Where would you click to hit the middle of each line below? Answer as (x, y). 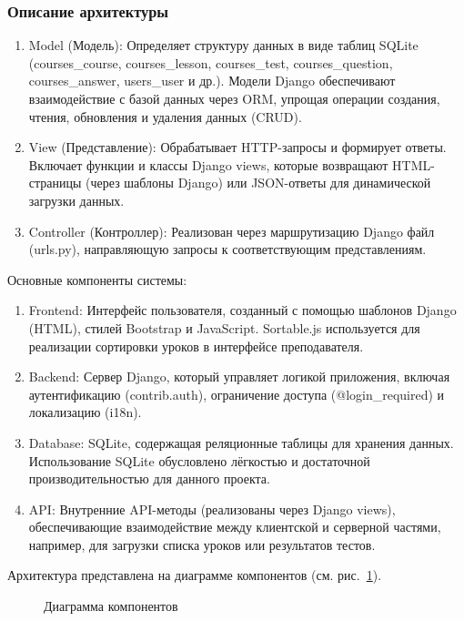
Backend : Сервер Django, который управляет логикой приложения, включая (239, 377)
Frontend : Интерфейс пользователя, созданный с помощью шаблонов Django (242, 310)
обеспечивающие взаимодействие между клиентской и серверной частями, (235, 527)
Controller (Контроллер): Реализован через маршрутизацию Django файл (232, 231)
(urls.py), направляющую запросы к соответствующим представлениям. (227, 249)
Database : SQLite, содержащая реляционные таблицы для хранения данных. (241, 442)
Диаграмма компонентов (111, 606)
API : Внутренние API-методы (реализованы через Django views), (212, 509)
